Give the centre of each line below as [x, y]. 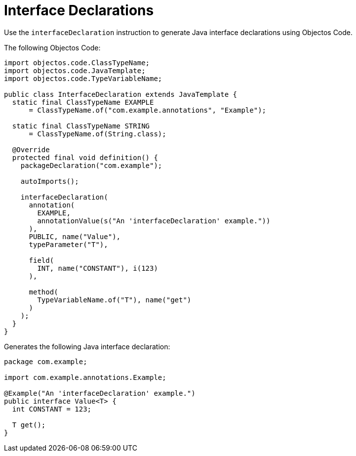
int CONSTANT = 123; [52, 409]
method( [43, 292]
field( [41, 260]
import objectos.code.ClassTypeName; [77, 62]
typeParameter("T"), [68, 244]
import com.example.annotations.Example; [85, 377]
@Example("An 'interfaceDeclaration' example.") [100, 393]
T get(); [29, 425]
